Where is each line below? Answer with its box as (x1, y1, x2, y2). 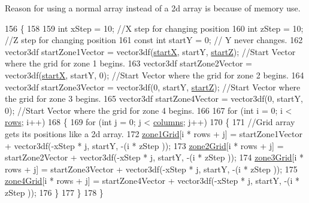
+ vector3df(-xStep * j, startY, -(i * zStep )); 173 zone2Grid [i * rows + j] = (5, 139, 284, 152)
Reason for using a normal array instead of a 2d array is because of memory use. (5, 2, 301, 14)
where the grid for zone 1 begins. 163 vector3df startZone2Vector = (5, 57, 252, 69)
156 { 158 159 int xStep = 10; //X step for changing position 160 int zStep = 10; (5, 22, 304, 34)
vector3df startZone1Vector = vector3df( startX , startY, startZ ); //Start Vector (5, 45, 296, 57)
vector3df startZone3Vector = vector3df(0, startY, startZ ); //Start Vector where (5, 80, 301, 93)
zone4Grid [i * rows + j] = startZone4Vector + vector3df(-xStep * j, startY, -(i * (5, 174, 300, 187)
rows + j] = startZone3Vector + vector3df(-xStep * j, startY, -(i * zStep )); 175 (5, 162, 298, 175)
